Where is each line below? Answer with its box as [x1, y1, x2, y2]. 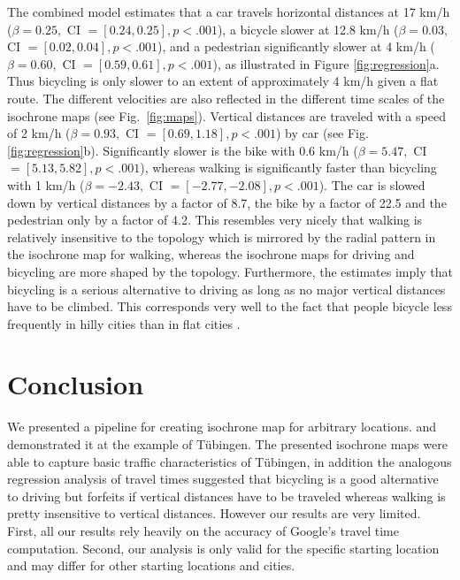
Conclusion [7, 366, 144, 402]
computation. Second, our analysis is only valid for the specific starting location [7, 538, 440, 557]
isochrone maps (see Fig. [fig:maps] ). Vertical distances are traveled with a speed [7, 106, 446, 125]
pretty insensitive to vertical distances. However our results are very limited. [7, 504, 421, 523]
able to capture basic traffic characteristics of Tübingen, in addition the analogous [7, 452, 452, 470]
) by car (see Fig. [276, 124, 369, 142]
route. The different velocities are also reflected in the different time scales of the [7, 88, 445, 107]
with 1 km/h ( [7, 175, 85, 194]
